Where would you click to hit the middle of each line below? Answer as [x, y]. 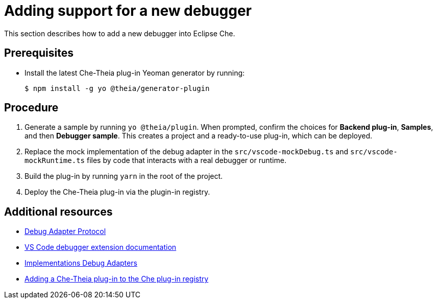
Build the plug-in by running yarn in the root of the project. [124, 176]
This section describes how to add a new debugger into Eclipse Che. [120, 33]
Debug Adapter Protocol [65, 231]
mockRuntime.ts [55, 161]
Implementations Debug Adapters [81, 263]
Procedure [31, 108]
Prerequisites [39, 53]
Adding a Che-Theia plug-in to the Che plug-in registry [117, 279]
